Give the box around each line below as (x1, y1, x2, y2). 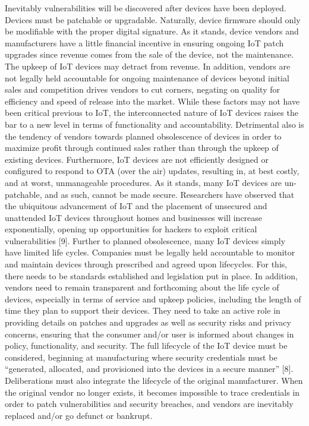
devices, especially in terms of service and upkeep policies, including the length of (5, 292, 301, 305)
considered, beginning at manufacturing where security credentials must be (5, 351, 278, 363)
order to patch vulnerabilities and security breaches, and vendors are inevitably (5, 397, 294, 410)
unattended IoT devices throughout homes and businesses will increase (5, 211, 263, 223)
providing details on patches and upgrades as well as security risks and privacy (5, 316, 291, 329)
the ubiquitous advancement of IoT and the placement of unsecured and (5, 200, 267, 212)
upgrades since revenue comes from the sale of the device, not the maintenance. (5, 48, 294, 61)
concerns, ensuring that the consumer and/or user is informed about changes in (5, 327, 294, 340)
